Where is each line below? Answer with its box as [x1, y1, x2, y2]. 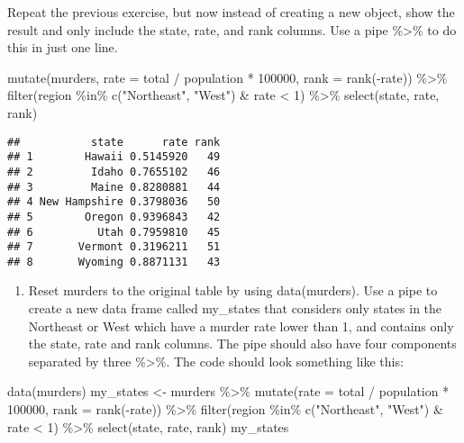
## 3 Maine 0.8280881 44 [7, 180, 221, 194]
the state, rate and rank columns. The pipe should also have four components [28, 334, 457, 353]
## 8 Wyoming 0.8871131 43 [7, 255, 221, 268]
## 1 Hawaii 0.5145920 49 [7, 150, 221, 164]
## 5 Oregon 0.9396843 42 [7, 210, 221, 223]
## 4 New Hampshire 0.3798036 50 [7, 195, 221, 209]
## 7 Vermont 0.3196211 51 [7, 240, 221, 254]
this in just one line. [7, 38, 118, 57]
